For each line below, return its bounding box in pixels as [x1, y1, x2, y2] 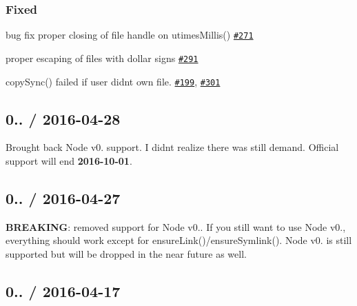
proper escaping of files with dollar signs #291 [6, 50, 198, 65]
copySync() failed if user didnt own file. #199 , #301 [6, 74, 221, 88]
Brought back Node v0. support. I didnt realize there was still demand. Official [6, 140, 339, 154]
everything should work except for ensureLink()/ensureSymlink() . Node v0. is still [6, 233, 352, 247]
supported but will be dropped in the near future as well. [6, 246, 247, 261]
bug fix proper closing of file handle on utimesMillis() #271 [6, 28, 254, 42]
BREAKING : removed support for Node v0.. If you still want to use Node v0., [6, 219, 346, 234]
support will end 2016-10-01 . [6, 153, 132, 167]
